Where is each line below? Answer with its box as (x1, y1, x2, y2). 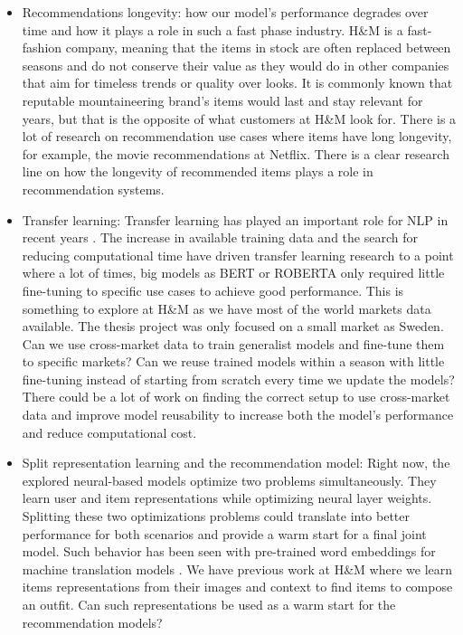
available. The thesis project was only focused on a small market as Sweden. (22, 317, 444, 336)
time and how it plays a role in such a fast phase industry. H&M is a (22, 20, 403, 39)
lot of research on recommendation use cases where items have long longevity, (22, 127, 452, 146)
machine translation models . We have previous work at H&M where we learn (22, 559, 453, 578)
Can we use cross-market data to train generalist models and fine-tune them (22, 334, 445, 353)
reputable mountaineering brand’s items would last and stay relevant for (22, 90, 423, 109)
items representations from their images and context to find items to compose (22, 577, 453, 596)
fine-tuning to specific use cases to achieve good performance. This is (22, 280, 404, 299)
